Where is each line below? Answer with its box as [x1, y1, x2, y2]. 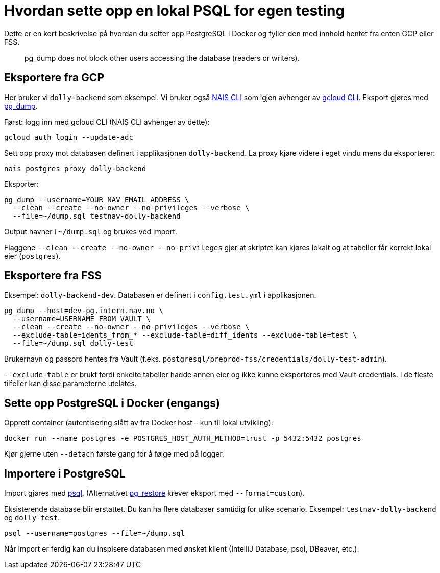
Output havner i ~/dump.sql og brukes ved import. [4, 227, 177, 236]
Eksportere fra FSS [4, 269, 102, 282]
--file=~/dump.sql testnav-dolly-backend [12, 211, 181, 220]
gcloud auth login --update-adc [4, 133, 133, 141]
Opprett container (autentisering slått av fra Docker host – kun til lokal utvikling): [4, 418, 273, 427]
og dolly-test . [4, 513, 60, 522]
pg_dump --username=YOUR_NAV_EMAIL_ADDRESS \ [4, 195, 189, 204]
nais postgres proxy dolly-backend [4, 164, 146, 173]
